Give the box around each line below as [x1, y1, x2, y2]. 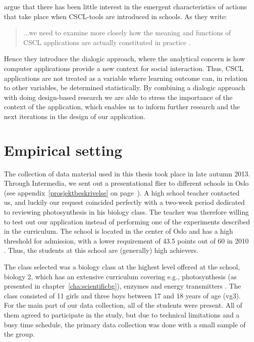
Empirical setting [4, 140, 123, 160]
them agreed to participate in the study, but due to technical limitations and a [4, 309, 240, 319]
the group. [4, 329, 35, 339]
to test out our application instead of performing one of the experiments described [4, 216, 250, 226]
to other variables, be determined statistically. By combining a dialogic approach [4, 82, 245, 93]
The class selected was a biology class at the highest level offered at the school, [4, 262, 240, 271]
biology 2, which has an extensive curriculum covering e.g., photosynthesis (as [4, 271, 237, 281]
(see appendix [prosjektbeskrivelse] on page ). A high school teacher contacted [4, 187, 240, 197]
